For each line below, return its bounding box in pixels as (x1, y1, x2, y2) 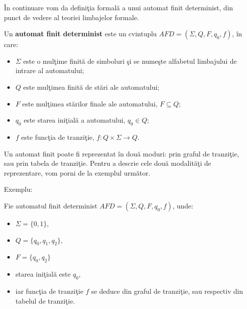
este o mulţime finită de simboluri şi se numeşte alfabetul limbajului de (23, 55, 237, 66)
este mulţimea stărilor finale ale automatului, (22, 98, 158, 108)
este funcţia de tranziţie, (21, 131, 95, 142)
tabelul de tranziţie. (15, 295, 75, 306)
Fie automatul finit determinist (4, 200, 98, 210)
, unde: (173, 200, 194, 210)
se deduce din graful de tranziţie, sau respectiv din (91, 285, 243, 296)
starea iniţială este (15, 269, 71, 279)
